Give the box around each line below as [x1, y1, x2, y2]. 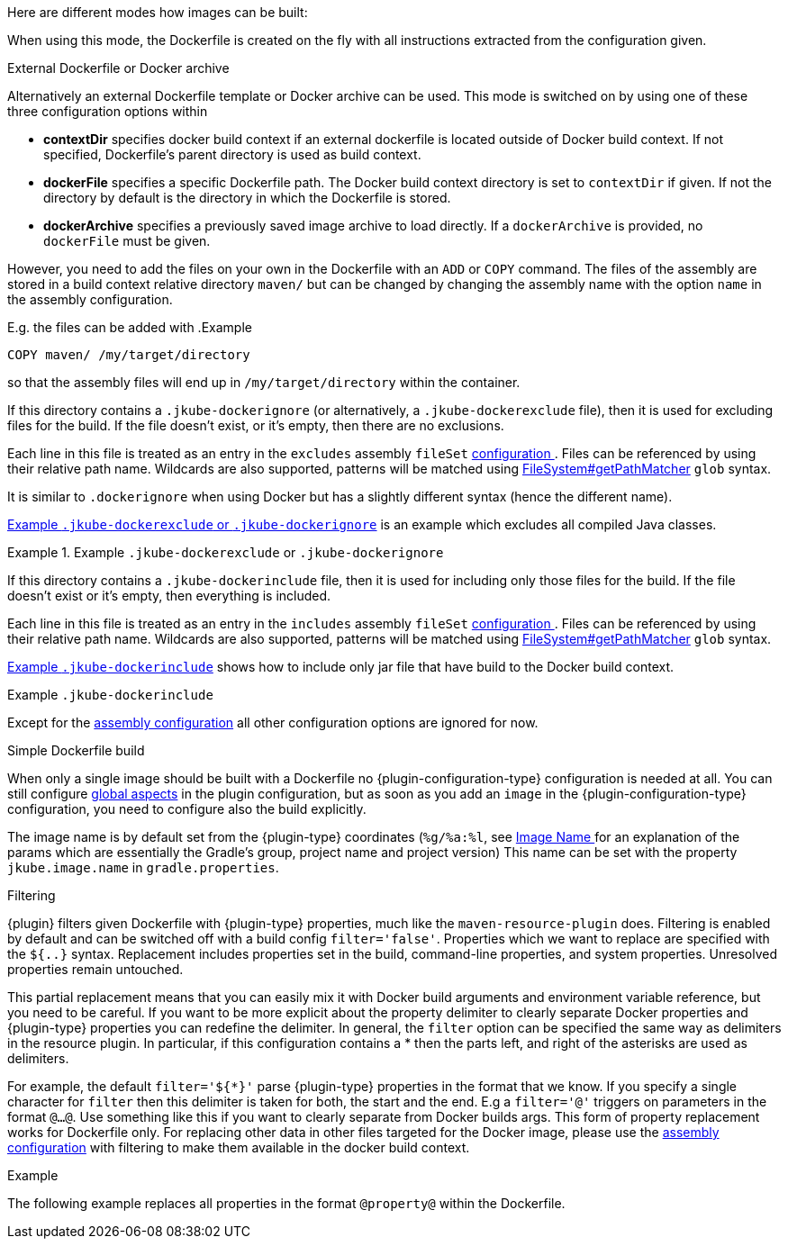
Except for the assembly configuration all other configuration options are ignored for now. [7, 715, 539, 730]
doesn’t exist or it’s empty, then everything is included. [7, 588, 331, 603]
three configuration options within [7, 104, 208, 119]
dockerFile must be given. [43, 233, 211, 248]
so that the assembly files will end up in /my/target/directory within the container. [7, 375, 521, 390]
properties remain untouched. [7, 962, 184, 977]
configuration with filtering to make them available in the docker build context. [7, 1140, 470, 1155]
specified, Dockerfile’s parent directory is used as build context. [43, 147, 421, 162]
